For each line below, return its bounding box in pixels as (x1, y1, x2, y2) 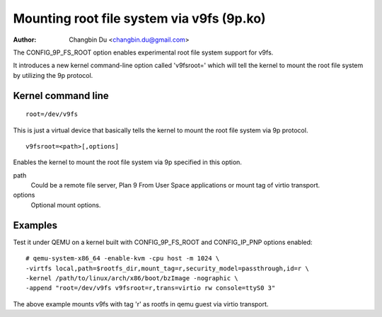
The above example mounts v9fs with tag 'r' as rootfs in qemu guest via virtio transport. (13, 299, 269, 308)
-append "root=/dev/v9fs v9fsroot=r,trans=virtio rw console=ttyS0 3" (25, 284, 276, 292)
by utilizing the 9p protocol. (13, 71, 93, 79)
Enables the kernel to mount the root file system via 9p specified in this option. (13, 158, 242, 166)
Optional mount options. (30, 200, 101, 209)
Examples (13, 219, 58, 231)
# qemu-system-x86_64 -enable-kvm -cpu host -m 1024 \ (25, 255, 220, 263)
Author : (13, 35, 37, 44)
